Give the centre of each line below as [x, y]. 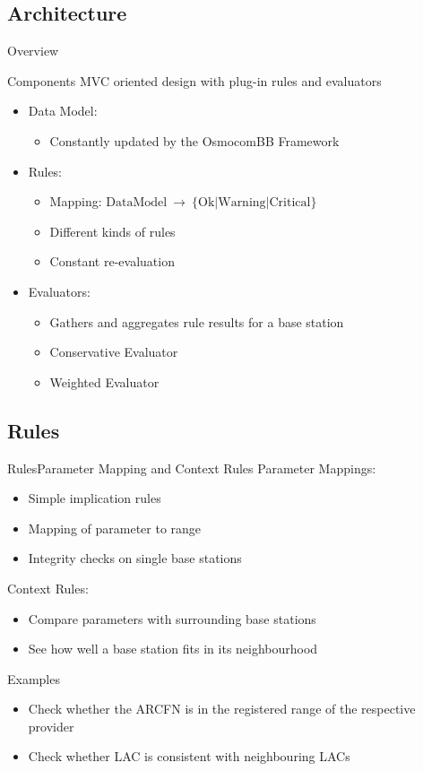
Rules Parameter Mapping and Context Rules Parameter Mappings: [192, 468]
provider [51, 726]
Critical [290, 203]
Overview [33, 51]
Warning [242, 203]
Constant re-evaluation [112, 261]
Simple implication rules [95, 498]
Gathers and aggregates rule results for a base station [197, 321]
